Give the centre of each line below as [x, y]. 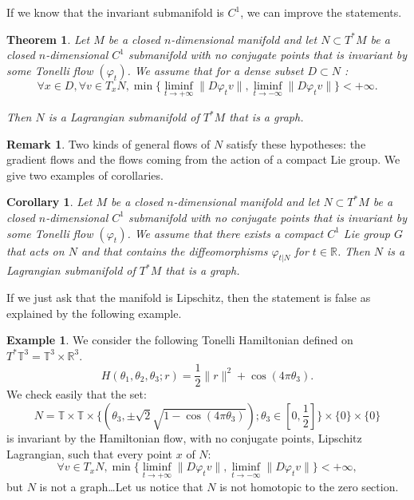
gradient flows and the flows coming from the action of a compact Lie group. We [203, 159]
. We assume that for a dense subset [215, 70]
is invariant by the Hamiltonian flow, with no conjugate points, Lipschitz [184, 437]
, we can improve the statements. [321, 12]
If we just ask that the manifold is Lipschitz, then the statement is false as [189, 297]
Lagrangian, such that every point [90, 453]
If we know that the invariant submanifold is [115, 12]
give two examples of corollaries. [85, 175]
